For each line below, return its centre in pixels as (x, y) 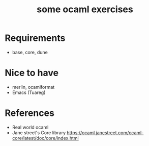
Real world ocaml (30, 127)
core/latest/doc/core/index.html (46, 138)
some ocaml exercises (85, 9)
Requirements (35, 38)
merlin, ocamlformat (33, 87)
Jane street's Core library (39, 132)
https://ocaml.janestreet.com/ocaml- (105, 132)
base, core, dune (30, 52)
